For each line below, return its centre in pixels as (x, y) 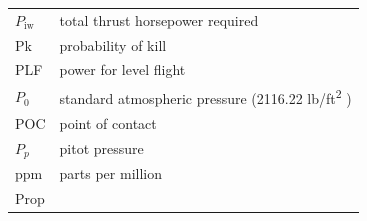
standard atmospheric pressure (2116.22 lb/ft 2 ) (205, 96)
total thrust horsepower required (159, 19)
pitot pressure (101, 148)
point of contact (108, 122)
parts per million (110, 173)
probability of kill (113, 44)
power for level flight (122, 69)
